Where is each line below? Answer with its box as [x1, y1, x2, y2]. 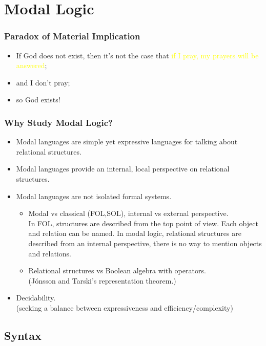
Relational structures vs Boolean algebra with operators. [28, 265, 206, 276]
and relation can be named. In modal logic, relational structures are [28, 228, 241, 239]
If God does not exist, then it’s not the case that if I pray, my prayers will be [16, 50, 259, 60]
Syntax [4, 327, 42, 343]
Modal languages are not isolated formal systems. [16, 190, 172, 201]
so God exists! [16, 94, 60, 105]
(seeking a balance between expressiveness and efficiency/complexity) [16, 302, 233, 313]
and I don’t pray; [16, 77, 70, 88]
